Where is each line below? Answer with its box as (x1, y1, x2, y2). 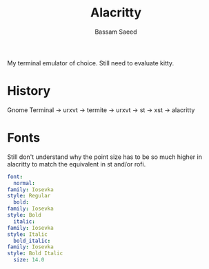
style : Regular (7, 193, 51, 200)
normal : (13, 180, 36, 186)
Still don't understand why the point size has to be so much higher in (7, 153, 202, 161)
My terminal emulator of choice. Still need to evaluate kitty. (7, 58, 175, 67)
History (7, 83, 51, 99)
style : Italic (7, 230, 48, 238)
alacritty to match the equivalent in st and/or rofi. (7, 160, 146, 168)
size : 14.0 (13, 257, 45, 263)
